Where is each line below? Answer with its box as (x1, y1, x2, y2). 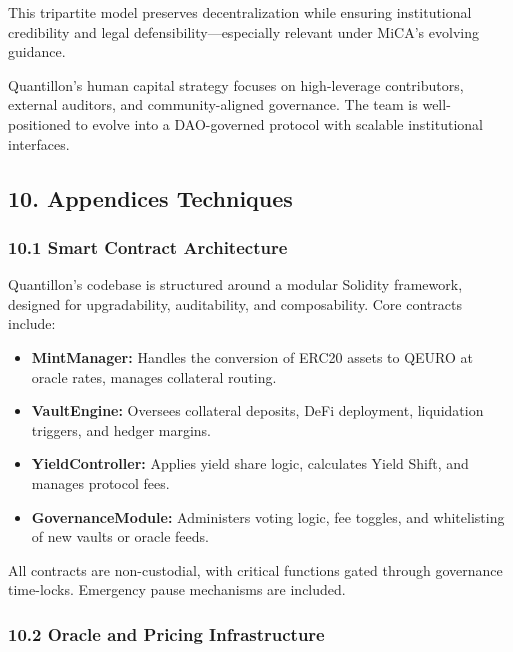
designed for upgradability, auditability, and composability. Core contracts (8, 293, 462, 314)
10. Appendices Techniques (8, 182, 293, 213)
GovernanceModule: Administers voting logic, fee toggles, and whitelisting (31, 506, 505, 527)
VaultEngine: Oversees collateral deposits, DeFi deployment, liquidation (31, 400, 484, 421)
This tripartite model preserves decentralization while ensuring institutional (8, 2, 472, 22)
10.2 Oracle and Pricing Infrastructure (8, 621, 325, 646)
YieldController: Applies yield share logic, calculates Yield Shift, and (31, 453, 469, 474)
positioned (8, 113, 71, 134)
